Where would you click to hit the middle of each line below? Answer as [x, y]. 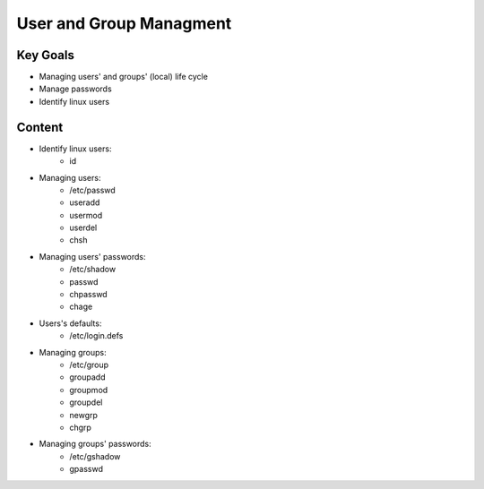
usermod [86, 215]
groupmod [89, 390]
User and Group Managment [124, 23]
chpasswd [88, 295]
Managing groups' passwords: [95, 444]
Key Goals [46, 55]
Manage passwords [75, 89]
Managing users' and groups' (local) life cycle [123, 77]
